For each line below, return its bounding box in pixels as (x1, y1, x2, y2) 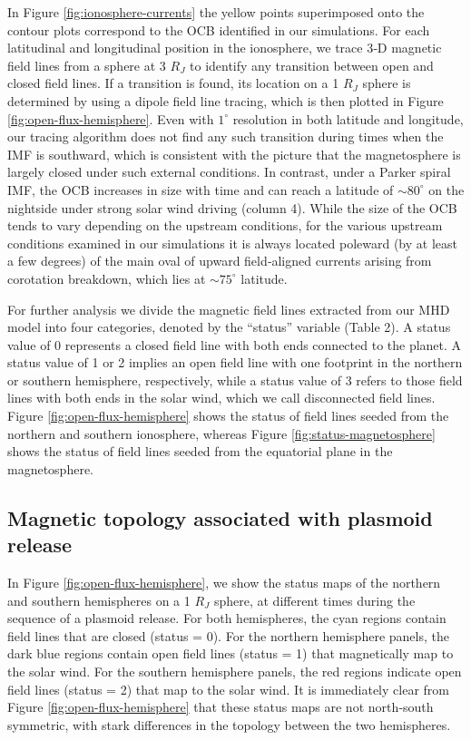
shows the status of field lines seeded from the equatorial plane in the (7, 442, 393, 461)
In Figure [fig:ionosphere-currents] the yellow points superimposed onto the (7, 3, 425, 21)
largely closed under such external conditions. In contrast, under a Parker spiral (7, 162, 451, 181)
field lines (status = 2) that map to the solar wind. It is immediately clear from (7, 679, 449, 698)
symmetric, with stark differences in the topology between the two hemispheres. (7, 715, 451, 734)
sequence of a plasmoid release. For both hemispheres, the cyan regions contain (7, 609, 446, 628)
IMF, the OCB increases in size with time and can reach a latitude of (7, 180, 394, 199)
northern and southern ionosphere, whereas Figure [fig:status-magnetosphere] (7, 424, 436, 443)
